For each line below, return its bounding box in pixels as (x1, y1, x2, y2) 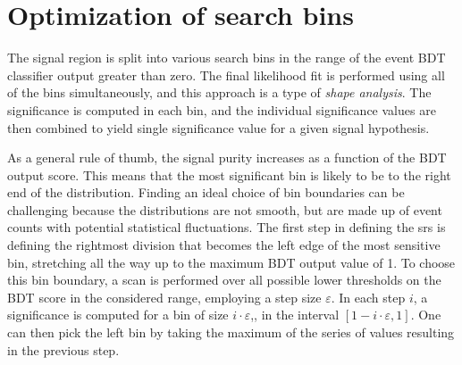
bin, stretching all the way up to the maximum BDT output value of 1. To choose (7, 253, 456, 271)
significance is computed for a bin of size (7, 305, 229, 324)
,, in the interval (250, 305, 340, 324)
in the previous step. (7, 340, 120, 359)
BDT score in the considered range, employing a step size (7, 287, 322, 306)
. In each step (331, 287, 406, 306)
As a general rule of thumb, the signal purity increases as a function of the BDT (7, 148, 447, 167)
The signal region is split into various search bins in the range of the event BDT (7, 48, 446, 67)
